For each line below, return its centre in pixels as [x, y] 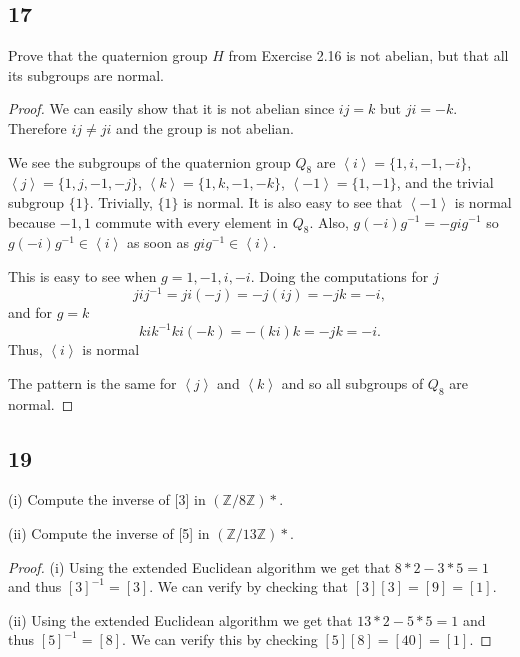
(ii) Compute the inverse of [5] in [109, 532]
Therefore [37, 127]
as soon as [157, 242]
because [32, 221]
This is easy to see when [82, 275]
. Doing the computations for [339, 275]
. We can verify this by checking [220, 639]
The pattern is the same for [92, 382]
